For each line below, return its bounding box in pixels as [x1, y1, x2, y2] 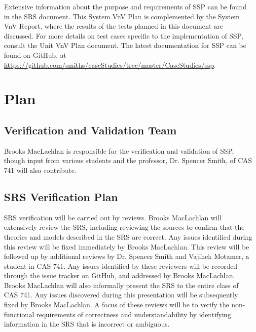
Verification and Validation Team [4, 122, 177, 137]
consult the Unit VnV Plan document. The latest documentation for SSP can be [4, 40, 247, 50]
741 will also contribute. [4, 165, 76, 175]
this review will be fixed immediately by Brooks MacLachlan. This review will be [4, 241, 249, 251]
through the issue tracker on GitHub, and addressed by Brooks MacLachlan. [4, 270, 235, 281]
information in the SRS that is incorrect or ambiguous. [4, 319, 170, 329]
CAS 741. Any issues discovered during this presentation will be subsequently [4, 290, 238, 300]
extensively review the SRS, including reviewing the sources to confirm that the [4, 222, 245, 232]
